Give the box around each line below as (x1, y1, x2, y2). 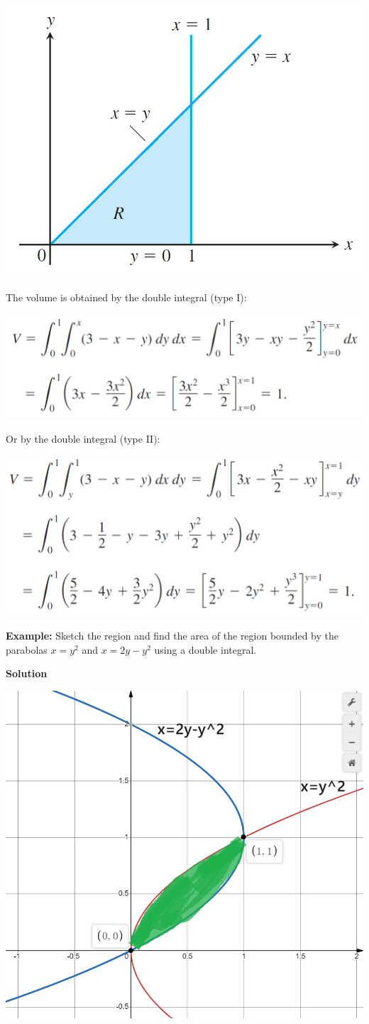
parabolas (6, 642, 48, 657)
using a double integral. (154, 642, 257, 657)
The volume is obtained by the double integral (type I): (6, 289, 247, 304)
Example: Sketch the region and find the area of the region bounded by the (6, 628, 339, 643)
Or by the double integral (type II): (6, 431, 160, 446)
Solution (6, 666, 48, 681)
